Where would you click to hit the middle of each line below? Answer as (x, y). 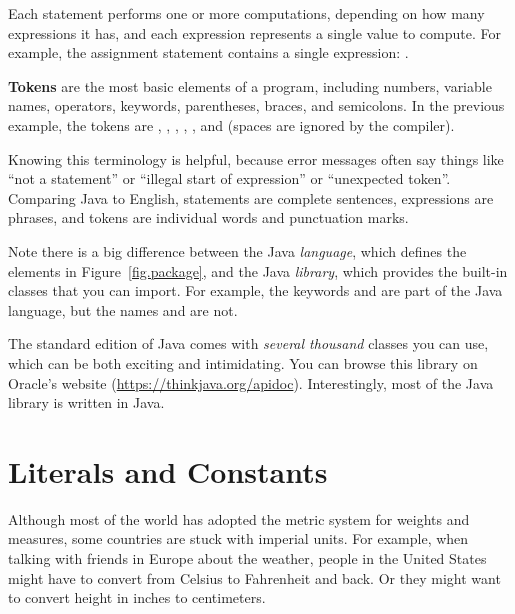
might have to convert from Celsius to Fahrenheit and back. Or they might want (254, 577)
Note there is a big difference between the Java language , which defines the (237, 250)
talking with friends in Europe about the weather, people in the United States (247, 558)
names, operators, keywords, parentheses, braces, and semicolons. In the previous (256, 105)
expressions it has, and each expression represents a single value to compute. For (254, 32)
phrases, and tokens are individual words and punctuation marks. (208, 217)
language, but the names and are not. (123, 309)
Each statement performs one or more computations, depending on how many (246, 13)
